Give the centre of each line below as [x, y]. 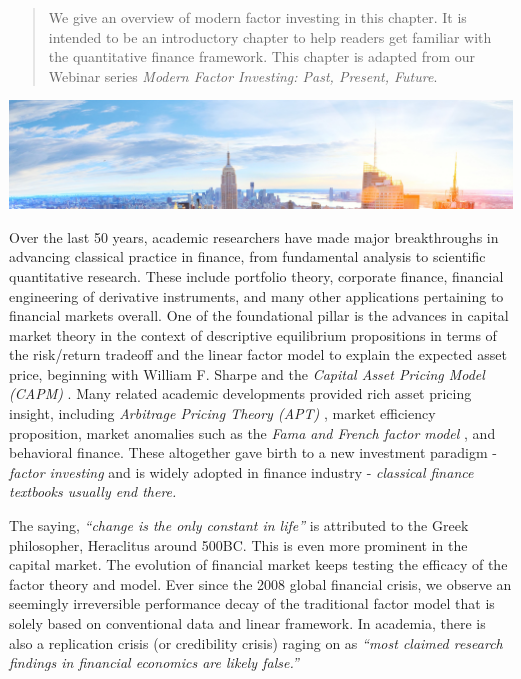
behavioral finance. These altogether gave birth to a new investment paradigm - [253, 452]
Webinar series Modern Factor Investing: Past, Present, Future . [243, 75]
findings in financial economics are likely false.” [154, 662]
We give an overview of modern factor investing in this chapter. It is [257, 17]
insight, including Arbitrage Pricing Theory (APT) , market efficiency [222, 413]
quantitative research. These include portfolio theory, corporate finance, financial [256, 275]
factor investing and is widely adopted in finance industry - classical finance [241, 471]
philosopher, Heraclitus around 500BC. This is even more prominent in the [238, 544]
